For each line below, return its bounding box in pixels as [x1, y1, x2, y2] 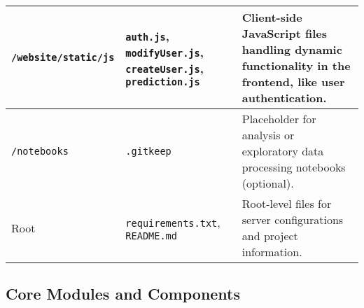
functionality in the [241, 57, 351, 73]
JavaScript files [241, 25, 327, 41]
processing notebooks [241, 159, 346, 175]
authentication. [241, 90, 327, 106]
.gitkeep [125, 145, 171, 157]
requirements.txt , [125, 213, 220, 230]
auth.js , [125, 27, 169, 44]
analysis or [241, 127, 295, 143]
